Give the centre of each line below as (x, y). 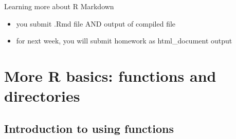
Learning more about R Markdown (59, 6)
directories (42, 96)
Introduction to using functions (89, 128)
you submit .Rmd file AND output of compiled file (96, 23)
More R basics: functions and (110, 75)
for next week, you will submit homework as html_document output (124, 41)
